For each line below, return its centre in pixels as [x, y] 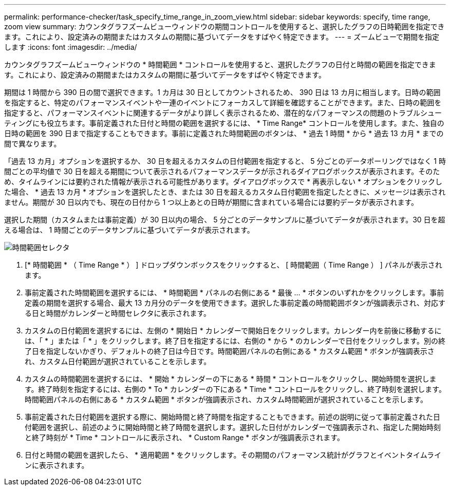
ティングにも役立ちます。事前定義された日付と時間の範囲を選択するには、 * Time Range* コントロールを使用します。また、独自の [224, 123]
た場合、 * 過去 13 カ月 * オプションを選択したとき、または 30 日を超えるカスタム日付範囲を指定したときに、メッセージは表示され [225, 192]
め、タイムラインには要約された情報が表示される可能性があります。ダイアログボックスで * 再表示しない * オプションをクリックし [223, 182]
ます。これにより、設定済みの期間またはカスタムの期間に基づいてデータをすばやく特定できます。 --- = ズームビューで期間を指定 [222, 37]
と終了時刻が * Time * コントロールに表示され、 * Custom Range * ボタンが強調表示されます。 [184, 437]
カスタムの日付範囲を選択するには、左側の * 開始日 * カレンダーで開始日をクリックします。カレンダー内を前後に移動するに [233, 331]
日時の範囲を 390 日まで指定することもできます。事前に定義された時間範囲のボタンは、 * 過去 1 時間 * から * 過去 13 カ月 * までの [224, 133]
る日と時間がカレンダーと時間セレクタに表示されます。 [118, 313]
